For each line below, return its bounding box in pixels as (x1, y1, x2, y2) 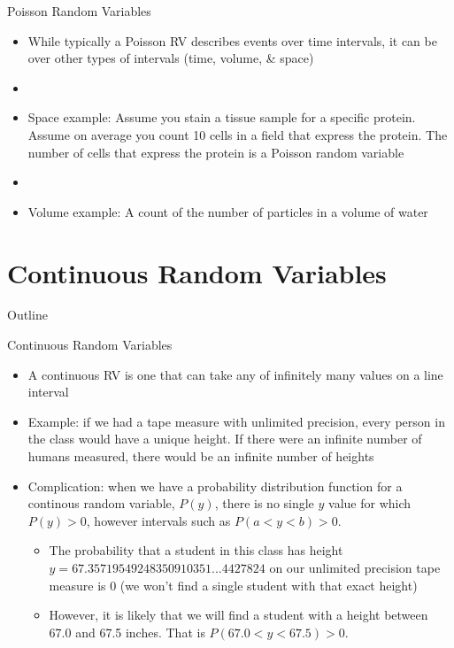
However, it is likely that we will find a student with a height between (49, 606, 428, 624)
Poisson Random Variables (7, 2, 151, 19)
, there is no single (214, 494, 314, 513)
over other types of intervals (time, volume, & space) (27, 49, 314, 67)
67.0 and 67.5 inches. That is (49, 622, 205, 641)
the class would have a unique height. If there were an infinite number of (27, 429, 422, 448)
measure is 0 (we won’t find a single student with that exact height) (49, 575, 418, 594)
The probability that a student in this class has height (49, 541, 343, 559)
